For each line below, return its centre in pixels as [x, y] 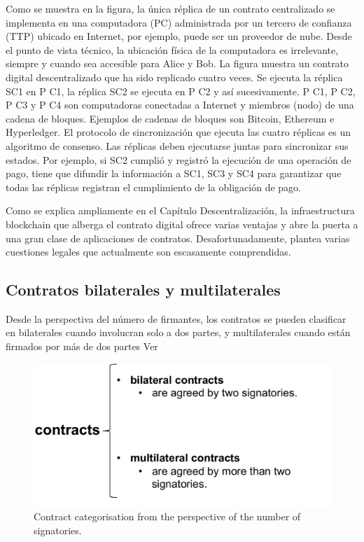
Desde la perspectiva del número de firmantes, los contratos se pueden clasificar [176, 318]
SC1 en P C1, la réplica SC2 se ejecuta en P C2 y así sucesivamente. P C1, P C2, [181, 91]
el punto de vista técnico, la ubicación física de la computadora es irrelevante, [172, 49]
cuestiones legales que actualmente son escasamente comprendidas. [148, 252]
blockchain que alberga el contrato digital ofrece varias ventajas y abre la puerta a [182, 224]
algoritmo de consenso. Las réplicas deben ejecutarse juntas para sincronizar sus [177, 145]
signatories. [58, 530]
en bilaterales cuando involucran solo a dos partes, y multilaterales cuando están [178, 332]
